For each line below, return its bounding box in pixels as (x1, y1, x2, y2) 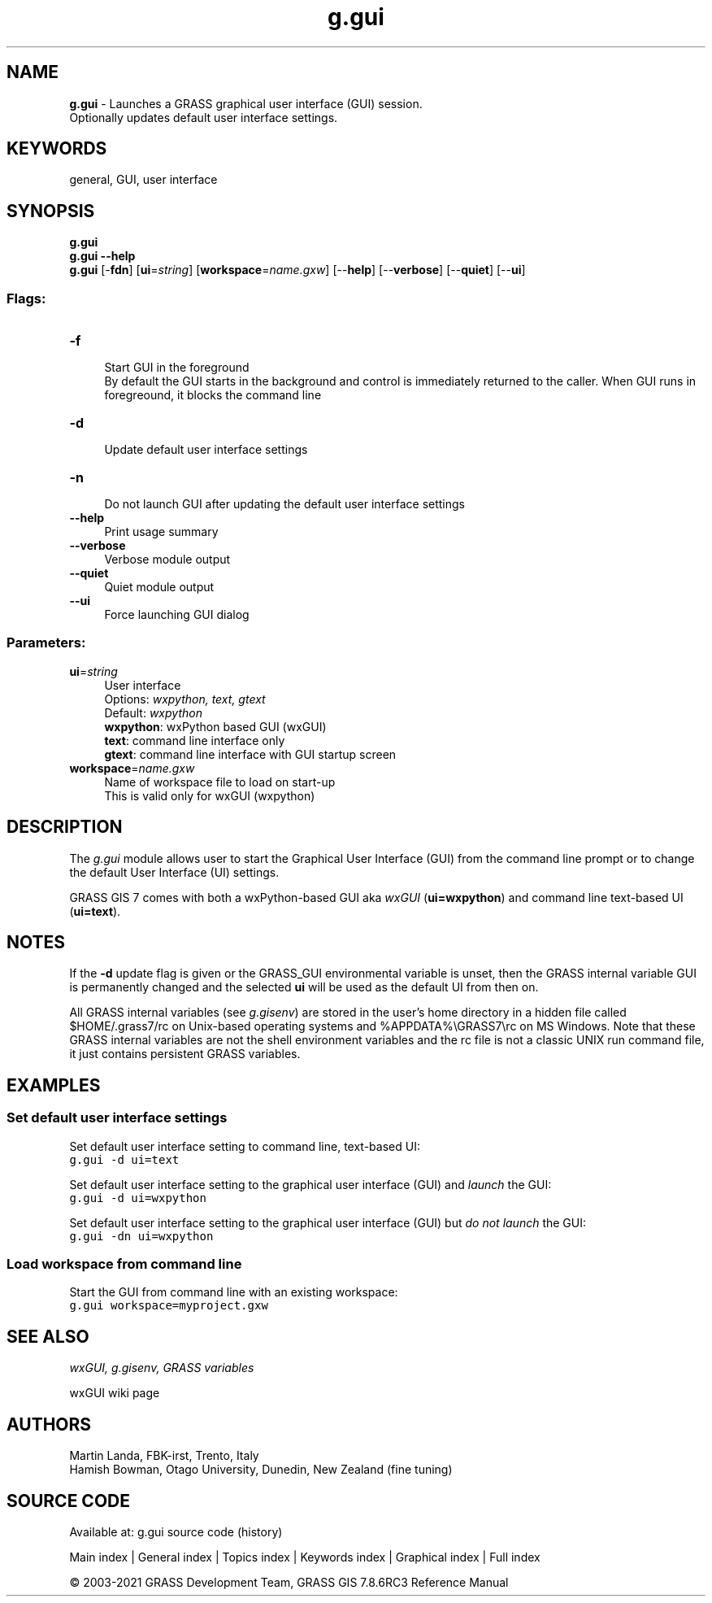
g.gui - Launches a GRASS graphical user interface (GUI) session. (69, 96, 423, 111)
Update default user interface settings (104, 442, 308, 457)
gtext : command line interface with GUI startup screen (104, 747, 397, 761)
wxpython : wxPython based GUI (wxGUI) (104, 719, 327, 734)
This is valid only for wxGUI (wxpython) (104, 788, 315, 803)
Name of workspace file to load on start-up (104, 774, 336, 789)
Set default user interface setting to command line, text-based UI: (69, 1139, 420, 1153)
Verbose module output (104, 552, 231, 567)
